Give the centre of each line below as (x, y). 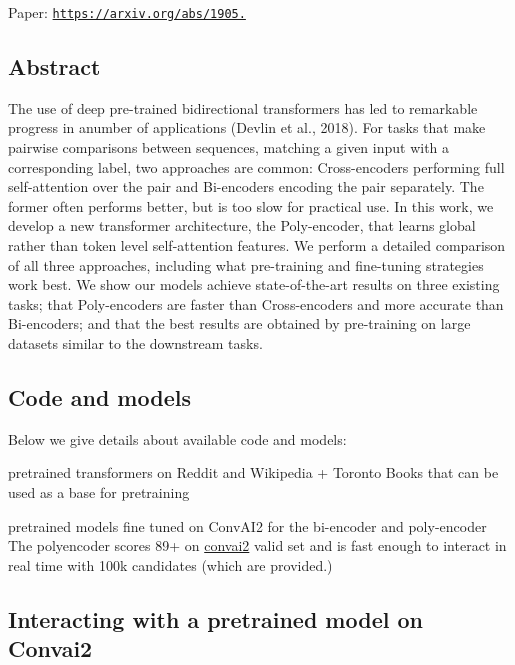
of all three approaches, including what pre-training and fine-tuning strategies (246, 264)
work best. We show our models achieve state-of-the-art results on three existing (254, 284)
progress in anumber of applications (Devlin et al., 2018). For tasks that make (247, 127)
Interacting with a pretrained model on (215, 618)
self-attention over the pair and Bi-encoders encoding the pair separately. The (246, 186)
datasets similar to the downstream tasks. (135, 342)
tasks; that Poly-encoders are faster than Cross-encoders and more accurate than (256, 303)
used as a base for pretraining (99, 491)
